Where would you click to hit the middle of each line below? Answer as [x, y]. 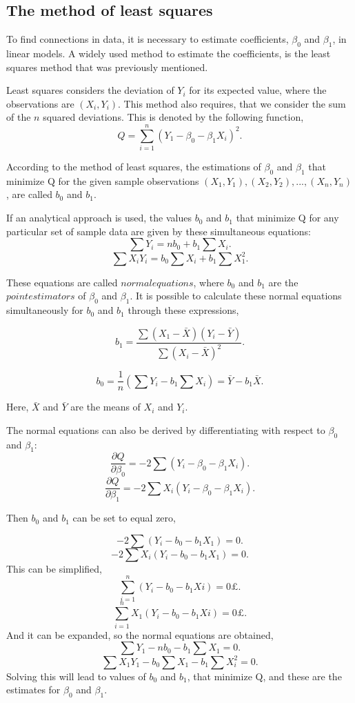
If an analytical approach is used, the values [99, 218]
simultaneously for [45, 310]
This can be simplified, [54, 568]
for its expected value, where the [258, 90]
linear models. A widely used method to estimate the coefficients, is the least [169, 53]
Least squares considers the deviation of [90, 90]
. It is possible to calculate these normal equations [236, 296]
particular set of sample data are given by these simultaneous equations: [159, 231]
